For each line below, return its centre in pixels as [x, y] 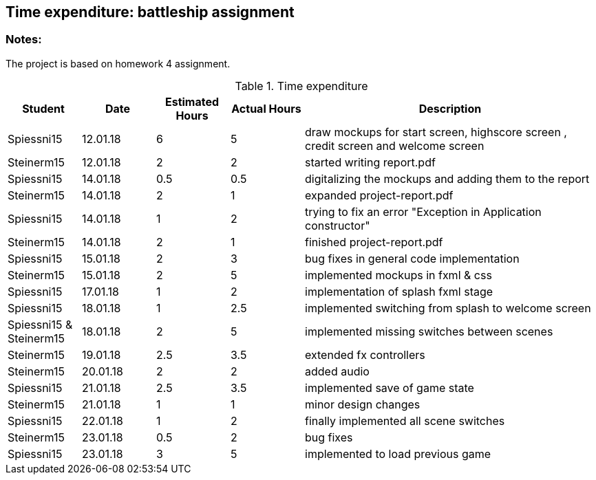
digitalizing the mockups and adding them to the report [447, 178]
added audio [337, 371]
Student [43, 108]
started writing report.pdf [370, 162]
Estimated [192, 101]
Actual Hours [266, 108]
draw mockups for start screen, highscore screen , [436, 132]
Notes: [24, 40]
